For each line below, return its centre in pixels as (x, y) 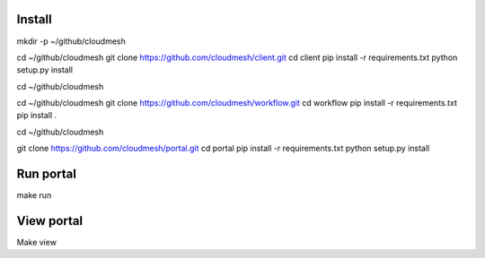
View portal (50, 221)
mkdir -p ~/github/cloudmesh (71, 41)
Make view (37, 243)
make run (34, 195)
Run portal (46, 174)
